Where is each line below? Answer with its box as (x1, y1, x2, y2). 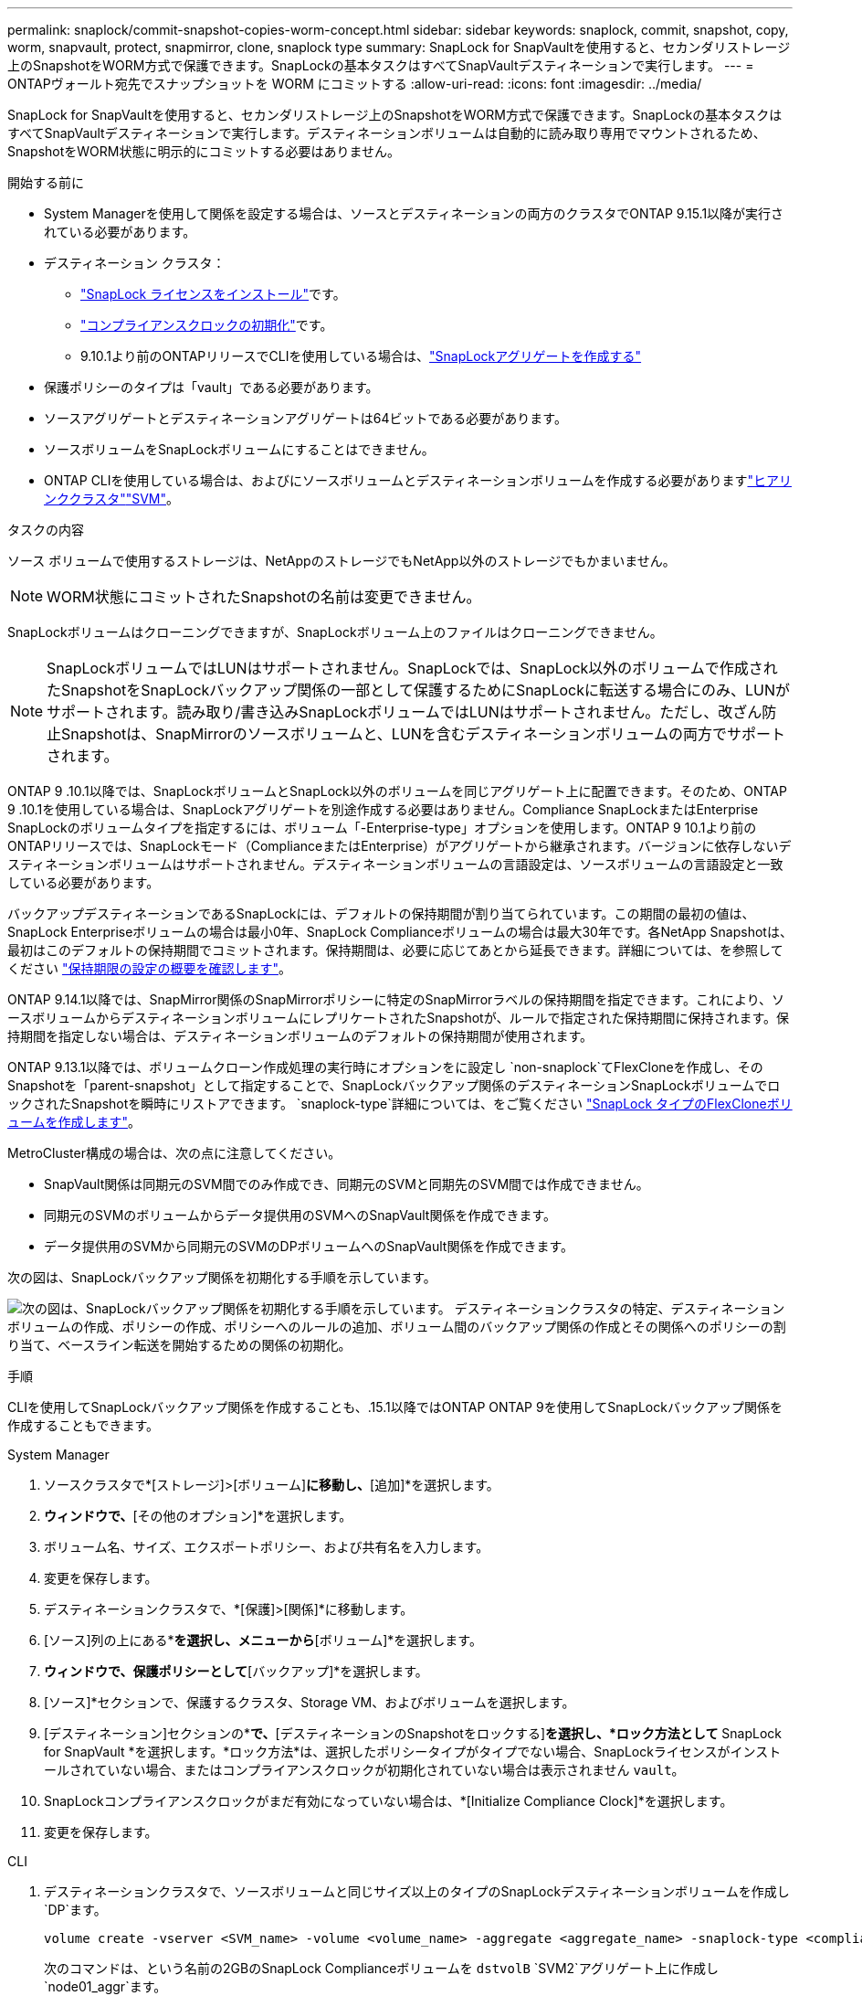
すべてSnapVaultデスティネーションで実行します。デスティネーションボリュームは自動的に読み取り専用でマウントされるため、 (7, 125, 766, 141)
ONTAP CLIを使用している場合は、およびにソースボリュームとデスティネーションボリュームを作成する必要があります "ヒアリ (44, 472, 792, 488)
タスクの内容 (7, 522, 84, 537)
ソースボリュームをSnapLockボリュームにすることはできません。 (44, 441, 435, 457)
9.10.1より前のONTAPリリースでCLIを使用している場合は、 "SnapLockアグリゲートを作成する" (80, 348, 642, 364)
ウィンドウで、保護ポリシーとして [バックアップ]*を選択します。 (44, 1663, 428, 1679)
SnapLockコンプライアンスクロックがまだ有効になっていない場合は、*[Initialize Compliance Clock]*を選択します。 (44, 1793, 733, 1809)
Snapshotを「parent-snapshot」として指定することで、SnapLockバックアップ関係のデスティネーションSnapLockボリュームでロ (7, 1078, 781, 1093)
